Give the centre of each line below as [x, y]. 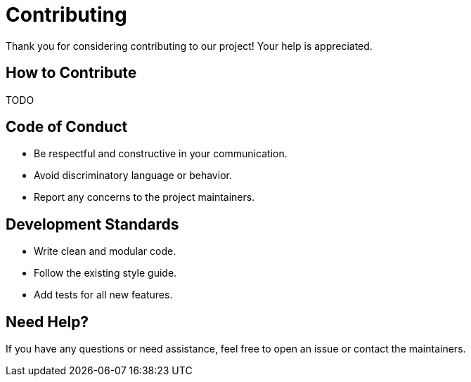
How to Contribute [71, 73]
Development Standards [92, 224]
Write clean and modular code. [105, 251]
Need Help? [47, 322]
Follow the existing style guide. [105, 273]
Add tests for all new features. [103, 295]
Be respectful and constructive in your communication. [161, 154]
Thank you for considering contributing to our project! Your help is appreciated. [189, 46]
